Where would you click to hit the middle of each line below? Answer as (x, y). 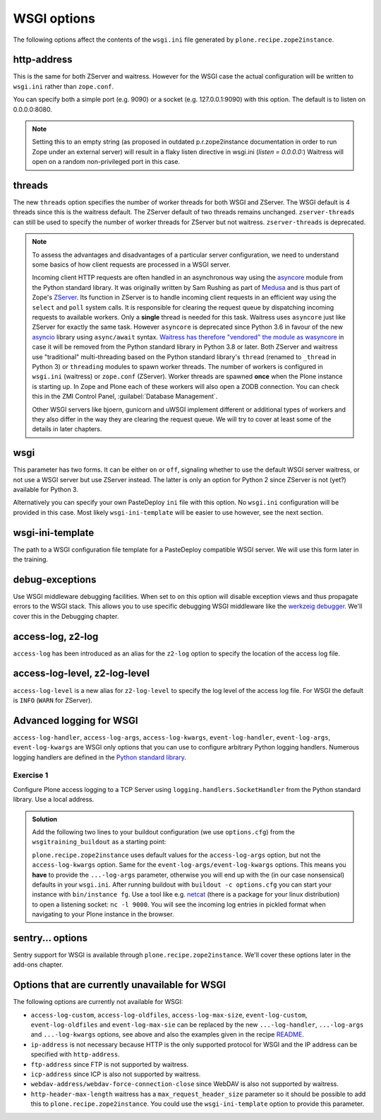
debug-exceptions (55, 579)
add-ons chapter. (38, 964)
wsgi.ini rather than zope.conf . (64, 86)
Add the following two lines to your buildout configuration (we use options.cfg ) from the (164, 832)
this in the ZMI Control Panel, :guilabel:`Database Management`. (125, 397)
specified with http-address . (75, 1054)
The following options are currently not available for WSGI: (98, 1002)
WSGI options (54, 18)
